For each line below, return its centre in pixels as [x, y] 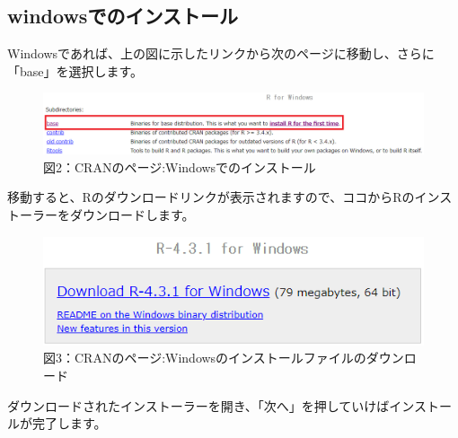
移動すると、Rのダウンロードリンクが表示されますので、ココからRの [211, 197]
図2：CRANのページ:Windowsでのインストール [180, 166]
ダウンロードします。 [132, 214]
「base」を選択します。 [75, 70]
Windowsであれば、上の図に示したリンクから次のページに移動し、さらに [221, 53]
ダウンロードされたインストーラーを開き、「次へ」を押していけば [198, 405]
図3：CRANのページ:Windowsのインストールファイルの [205, 358]
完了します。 [69, 423]
